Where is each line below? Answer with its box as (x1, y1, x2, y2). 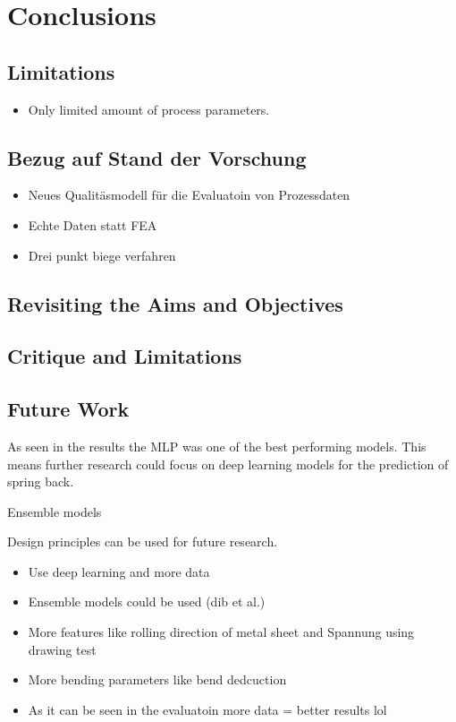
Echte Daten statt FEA (28, 215, 157, 234)
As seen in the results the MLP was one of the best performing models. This (7, 436, 426, 455)
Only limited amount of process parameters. (28, 99, 270, 118)
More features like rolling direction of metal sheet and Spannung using (28, 623, 415, 641)
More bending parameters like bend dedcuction (28, 670, 287, 689)
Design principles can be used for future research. (7, 532, 278, 551)
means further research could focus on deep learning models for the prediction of (7, 454, 449, 473)
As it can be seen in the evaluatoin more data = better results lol (28, 700, 387, 718)
